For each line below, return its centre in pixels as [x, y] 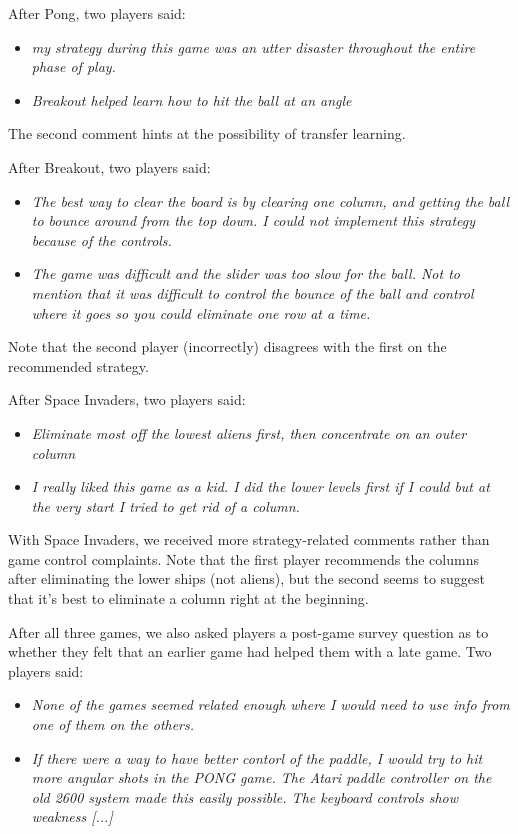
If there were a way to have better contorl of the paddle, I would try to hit [257, 757]
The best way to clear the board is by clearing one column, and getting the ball [270, 200]
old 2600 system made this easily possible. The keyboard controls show [244, 796]
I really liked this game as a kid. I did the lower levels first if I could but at [260, 486]
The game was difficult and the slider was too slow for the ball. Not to [245, 273]
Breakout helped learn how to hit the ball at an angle [191, 99]
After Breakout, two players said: [109, 166]
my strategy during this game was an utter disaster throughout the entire [253, 46]
